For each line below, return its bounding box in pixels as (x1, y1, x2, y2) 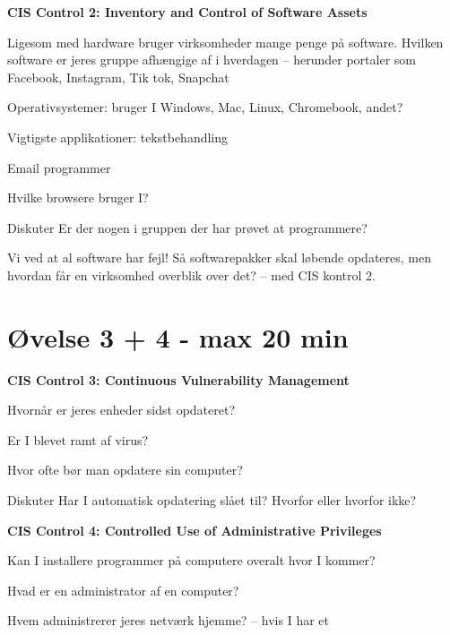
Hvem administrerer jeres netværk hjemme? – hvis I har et (7, 611, 329, 630)
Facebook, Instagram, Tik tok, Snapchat (7, 67, 229, 86)
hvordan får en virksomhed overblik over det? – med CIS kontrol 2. (7, 265, 376, 284)
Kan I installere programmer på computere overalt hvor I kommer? (7, 551, 376, 570)
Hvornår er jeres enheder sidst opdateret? (7, 400, 236, 419)
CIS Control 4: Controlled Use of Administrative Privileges (7, 520, 382, 539)
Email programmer (7, 158, 111, 176)
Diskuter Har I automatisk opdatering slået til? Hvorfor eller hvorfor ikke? (7, 491, 417, 510)
